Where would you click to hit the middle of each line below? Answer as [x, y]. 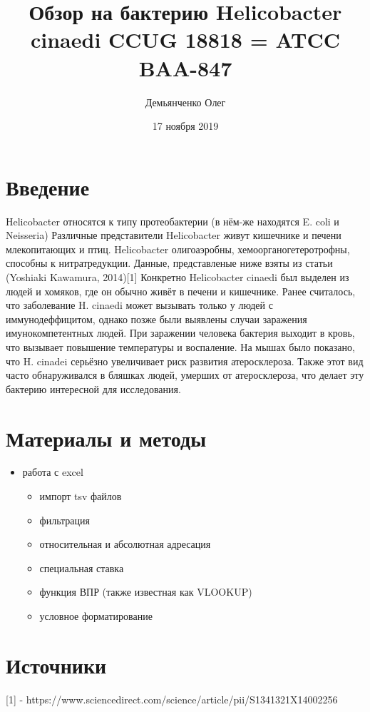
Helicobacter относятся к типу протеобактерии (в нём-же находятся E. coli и [173, 221]
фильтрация [65, 520]
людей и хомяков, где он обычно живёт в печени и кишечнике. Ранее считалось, [181, 291]
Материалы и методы [106, 438]
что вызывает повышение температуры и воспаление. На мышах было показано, [180, 346]
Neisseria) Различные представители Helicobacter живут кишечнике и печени [174, 235]
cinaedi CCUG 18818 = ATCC [185, 40]
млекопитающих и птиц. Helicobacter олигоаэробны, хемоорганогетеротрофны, [178, 249]
